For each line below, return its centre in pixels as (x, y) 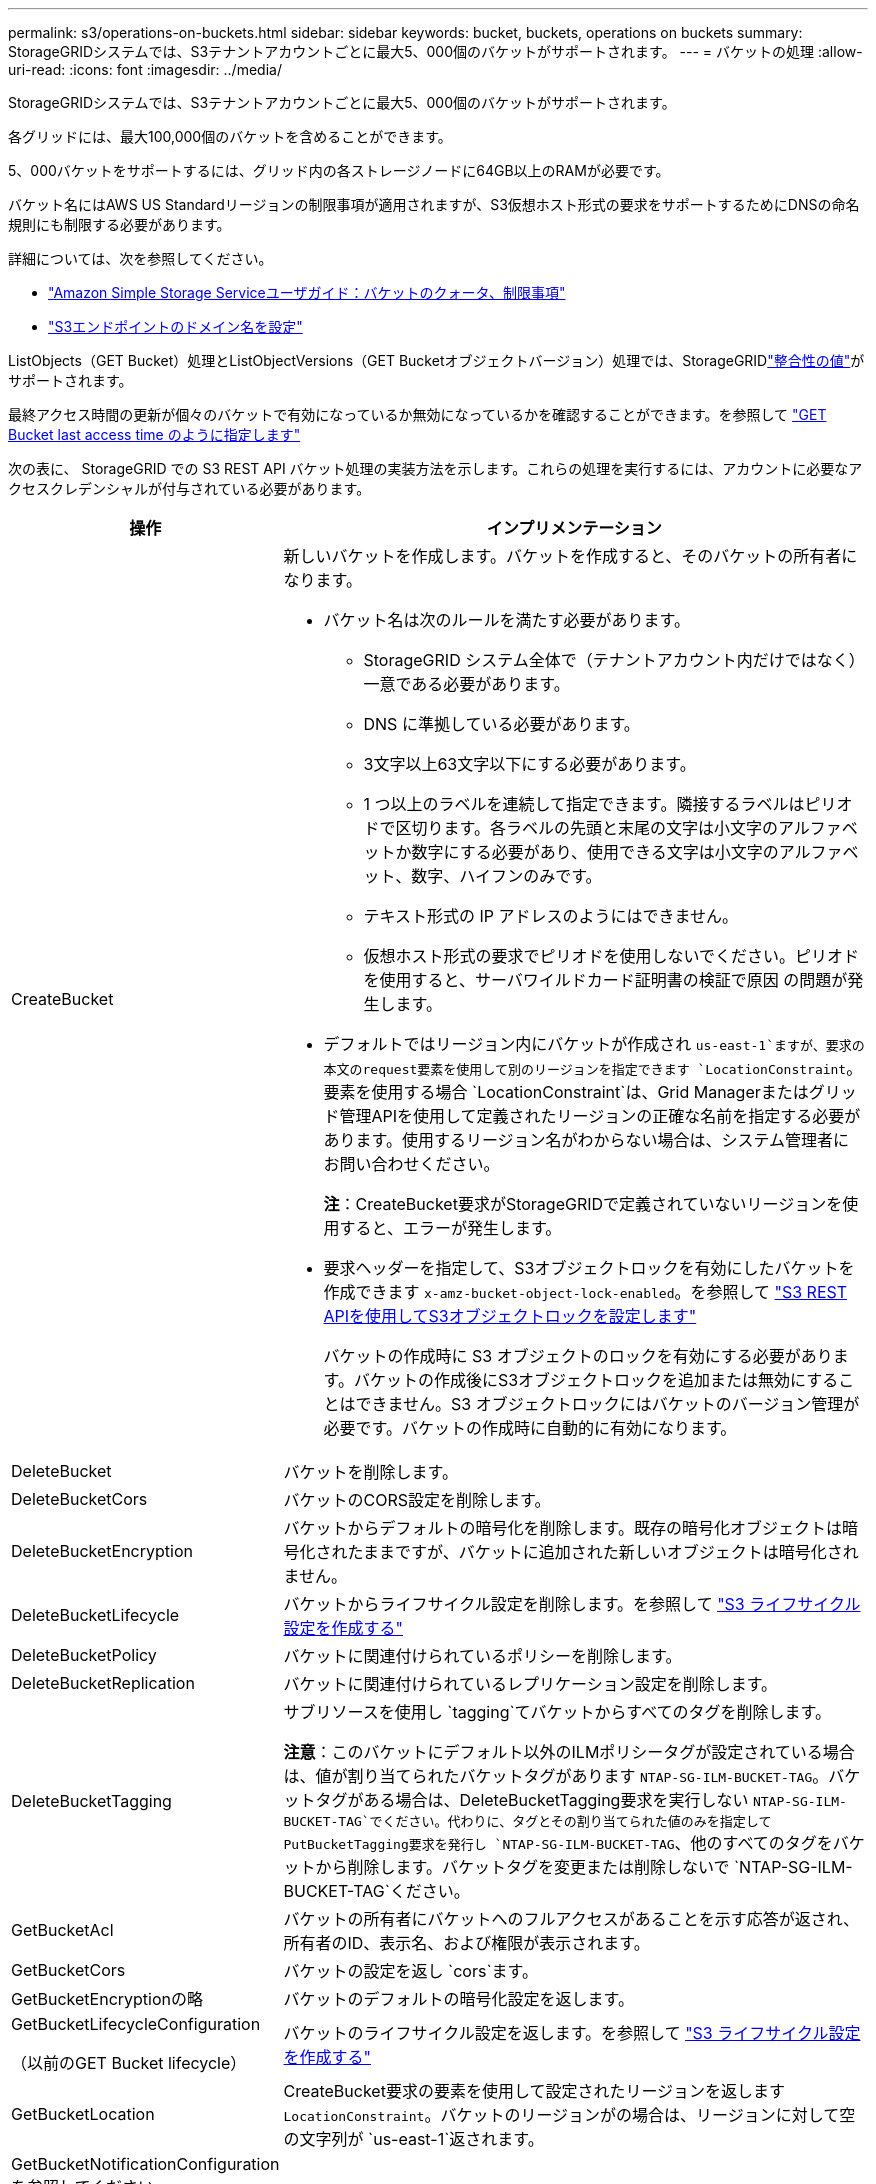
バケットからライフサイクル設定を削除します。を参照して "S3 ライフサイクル (572, 1604)
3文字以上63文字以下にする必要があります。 (529, 764)
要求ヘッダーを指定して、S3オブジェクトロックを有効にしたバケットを (589, 1268)
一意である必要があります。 (466, 684)
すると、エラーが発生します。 (450, 1228)
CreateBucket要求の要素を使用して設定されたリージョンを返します (534, 2091)
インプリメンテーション (574, 528)
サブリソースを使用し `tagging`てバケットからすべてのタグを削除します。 (557, 1712)
